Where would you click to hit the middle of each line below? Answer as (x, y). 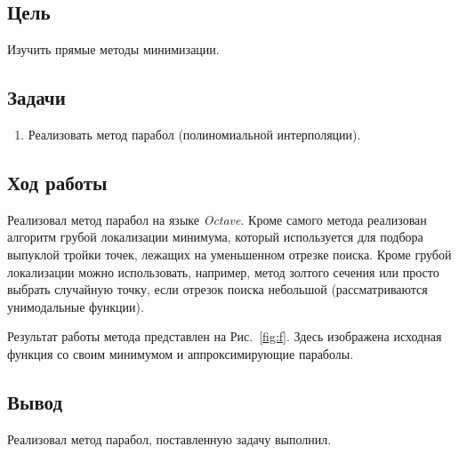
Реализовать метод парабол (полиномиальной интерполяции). (194, 134)
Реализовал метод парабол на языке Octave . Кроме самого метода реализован (217, 219)
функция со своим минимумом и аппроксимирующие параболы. (181, 353)
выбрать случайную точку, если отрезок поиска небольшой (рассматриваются (217, 289)
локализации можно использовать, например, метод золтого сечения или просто (223, 271)
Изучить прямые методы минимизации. (113, 49)
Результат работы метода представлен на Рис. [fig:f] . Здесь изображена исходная (225, 336)
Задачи (36, 97)
